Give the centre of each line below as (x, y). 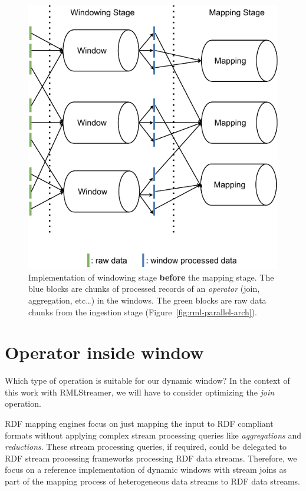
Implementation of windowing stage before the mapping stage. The (151, 277)
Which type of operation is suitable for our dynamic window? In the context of (147, 380)
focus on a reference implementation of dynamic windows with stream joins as (146, 469)
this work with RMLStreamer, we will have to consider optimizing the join (140, 392)
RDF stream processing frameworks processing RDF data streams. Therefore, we (151, 458)
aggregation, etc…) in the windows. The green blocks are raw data (147, 300)
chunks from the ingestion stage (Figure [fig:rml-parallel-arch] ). (143, 312)
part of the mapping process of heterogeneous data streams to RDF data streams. (153, 481)
